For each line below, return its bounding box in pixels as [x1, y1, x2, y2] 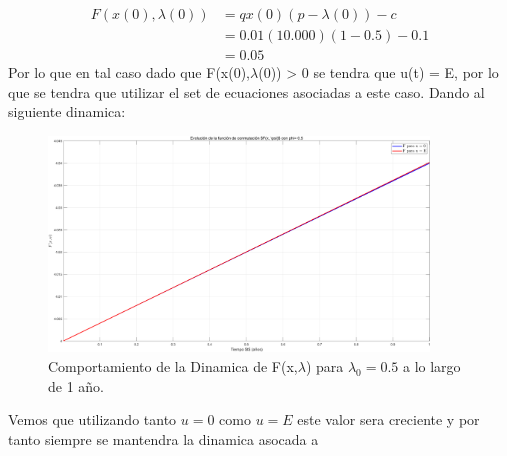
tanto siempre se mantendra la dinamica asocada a [8, 428, 319, 449]
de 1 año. [48, 375, 104, 396]
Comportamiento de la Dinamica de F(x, [48, 355, 298, 376]
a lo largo [403, 355, 461, 376]
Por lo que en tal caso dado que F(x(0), [8, 62, 251, 83]
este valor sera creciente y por [297, 409, 480, 430]
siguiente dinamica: [8, 101, 126, 122]
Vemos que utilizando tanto [8, 409, 177, 430]
